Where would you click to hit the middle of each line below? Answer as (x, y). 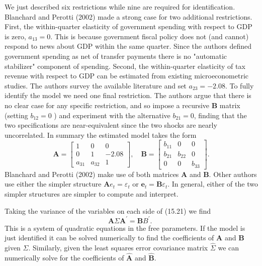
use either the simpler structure (53, 184)
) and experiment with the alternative (112, 115)
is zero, (15, 36)
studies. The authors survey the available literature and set (96, 85)
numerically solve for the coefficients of (64, 257)
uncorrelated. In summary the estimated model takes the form (101, 135)
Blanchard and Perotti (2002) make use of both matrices (92, 174)
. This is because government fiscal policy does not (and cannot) (150, 36)
